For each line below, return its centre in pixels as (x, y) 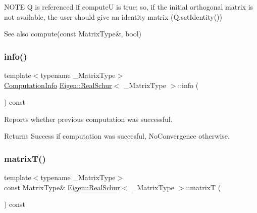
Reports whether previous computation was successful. (88, 119)
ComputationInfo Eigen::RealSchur (58, 85)
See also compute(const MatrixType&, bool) (73, 34)
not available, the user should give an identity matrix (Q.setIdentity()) (113, 16)
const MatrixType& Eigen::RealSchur (62, 187)
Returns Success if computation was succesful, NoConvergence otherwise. (117, 136)
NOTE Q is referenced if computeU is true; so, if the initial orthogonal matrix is (129, 7)
